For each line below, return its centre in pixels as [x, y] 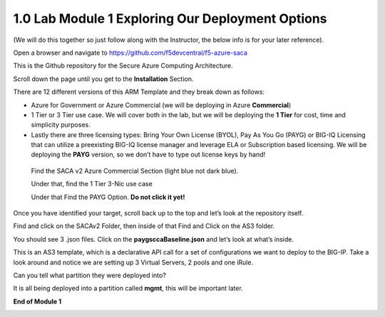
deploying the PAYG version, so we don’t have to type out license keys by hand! [148, 155]
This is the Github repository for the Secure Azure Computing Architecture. [123, 66]
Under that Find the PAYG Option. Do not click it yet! [108, 197]
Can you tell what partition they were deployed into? [90, 275]
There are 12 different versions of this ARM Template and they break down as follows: [139, 92]
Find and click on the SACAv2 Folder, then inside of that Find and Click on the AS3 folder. [144, 226]
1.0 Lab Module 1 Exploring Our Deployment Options [170, 18]
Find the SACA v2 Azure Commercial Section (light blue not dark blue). [135, 171]
